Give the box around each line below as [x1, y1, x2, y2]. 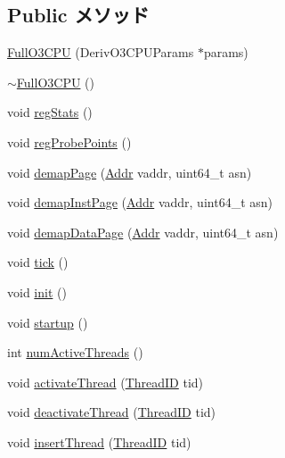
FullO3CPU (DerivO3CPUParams [7, 43, 194, 62]
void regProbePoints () [7, 132, 132, 151]
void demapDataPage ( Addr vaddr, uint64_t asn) [7, 222, 279, 241]
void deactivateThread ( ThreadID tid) [7, 403, 216, 421]
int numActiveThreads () [7, 343, 143, 362]
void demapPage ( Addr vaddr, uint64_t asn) [7, 162, 252, 181]
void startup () [7, 312, 88, 331]
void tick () [7, 253, 69, 271]
